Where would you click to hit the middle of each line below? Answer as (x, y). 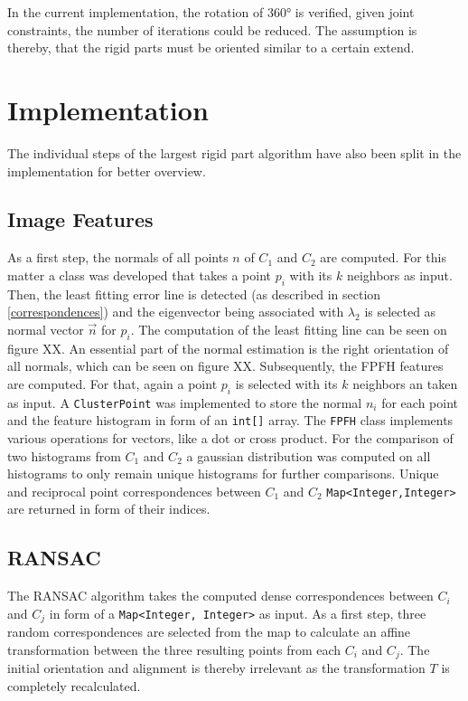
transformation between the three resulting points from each (174, 649)
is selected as (400, 312)
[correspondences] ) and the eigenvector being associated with (176, 312)
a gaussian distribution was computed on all (309, 455)
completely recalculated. (74, 685)
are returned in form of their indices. (109, 509)
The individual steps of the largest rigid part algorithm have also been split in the (234, 152)
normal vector (46, 329)
